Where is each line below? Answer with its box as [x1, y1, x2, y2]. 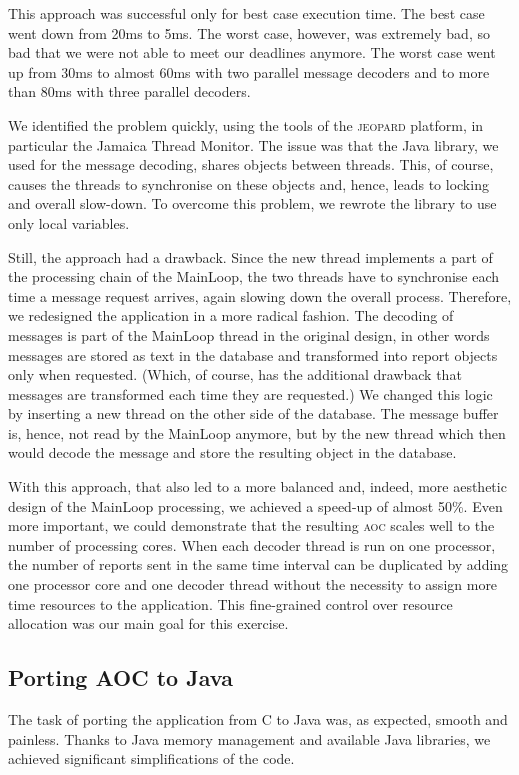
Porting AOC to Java [8, 662, 233, 693]
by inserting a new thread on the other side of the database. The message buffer [8, 403, 499, 424]
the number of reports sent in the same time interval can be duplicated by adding [8, 554, 509, 575]
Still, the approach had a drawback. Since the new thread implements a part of [8, 246, 493, 267]
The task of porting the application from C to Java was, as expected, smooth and [8, 709, 508, 730]
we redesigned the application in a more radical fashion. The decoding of [8, 305, 454, 326]
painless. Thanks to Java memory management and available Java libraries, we [8, 728, 491, 749]
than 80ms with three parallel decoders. [8, 81, 251, 102]
